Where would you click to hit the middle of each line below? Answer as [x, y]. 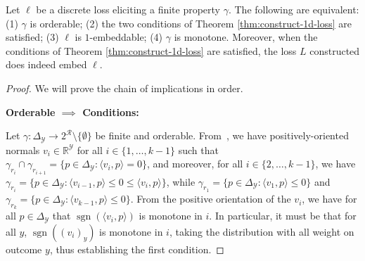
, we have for [329, 199]
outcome [24, 249]
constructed [335, 50]
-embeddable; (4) [126, 37]
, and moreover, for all [195, 164]
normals [23, 149]
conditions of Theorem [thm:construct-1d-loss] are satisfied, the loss [151, 50]
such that [198, 149]
